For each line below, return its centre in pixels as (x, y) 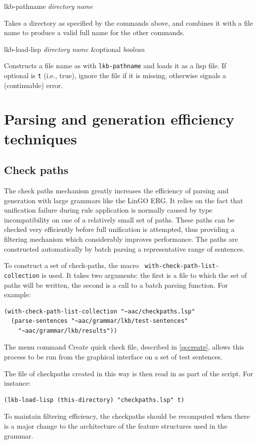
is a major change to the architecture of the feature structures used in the (116, 426)
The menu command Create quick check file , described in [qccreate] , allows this (124, 347)
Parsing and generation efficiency (119, 119)
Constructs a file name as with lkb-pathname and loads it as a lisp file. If (115, 66)
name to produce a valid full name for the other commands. (94, 32)
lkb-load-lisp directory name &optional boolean (74, 49)
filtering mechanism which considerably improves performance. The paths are (121, 239)
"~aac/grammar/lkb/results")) (68, 331)
